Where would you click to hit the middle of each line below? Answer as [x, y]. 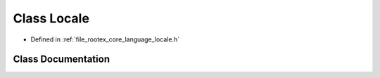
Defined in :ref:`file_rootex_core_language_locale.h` [105, 39]
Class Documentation [62, 59]
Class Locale [51, 18]
